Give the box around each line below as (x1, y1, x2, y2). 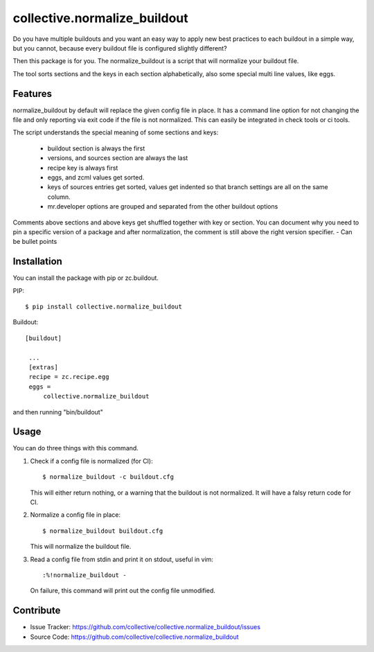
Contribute (12, 605, 61, 617)
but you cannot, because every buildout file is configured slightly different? (12, 44, 228, 52)
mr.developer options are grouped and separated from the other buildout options (47, 202, 278, 211)
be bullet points (12, 238, 57, 246)
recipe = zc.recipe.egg (28, 373, 109, 381)
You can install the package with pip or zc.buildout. (12, 274, 159, 282)
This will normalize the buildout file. (30, 543, 132, 551)
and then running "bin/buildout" (12, 407, 103, 416)
